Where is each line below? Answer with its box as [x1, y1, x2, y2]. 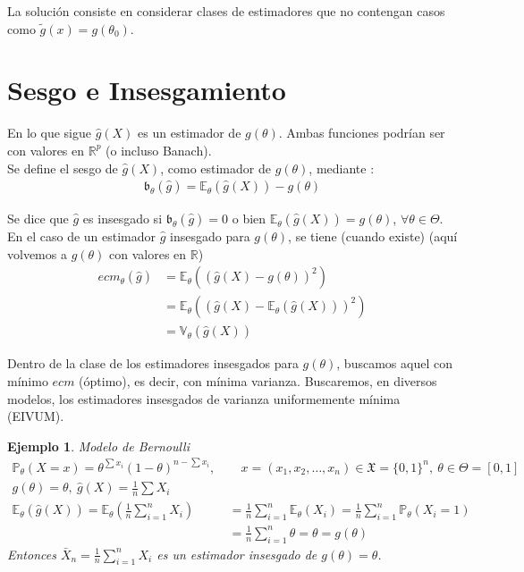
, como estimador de [160, 158, 271, 177]
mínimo [7, 372, 48, 390]
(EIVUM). [7, 407, 64, 425]
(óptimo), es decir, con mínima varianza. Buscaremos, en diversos [79, 372, 437, 390]
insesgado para [170, 227, 250, 246]
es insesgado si [82, 209, 163, 228]
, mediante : [308, 158, 375, 177]
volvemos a [7, 244, 67, 263]
